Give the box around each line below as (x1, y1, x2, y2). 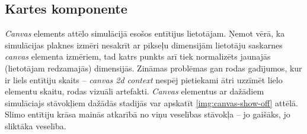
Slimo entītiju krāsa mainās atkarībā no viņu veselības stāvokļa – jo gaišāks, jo (5, 108, 290, 120)
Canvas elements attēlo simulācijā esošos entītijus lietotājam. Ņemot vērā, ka (5, 27, 285, 40)
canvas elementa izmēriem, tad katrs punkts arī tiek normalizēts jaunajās (5, 50, 271, 63)
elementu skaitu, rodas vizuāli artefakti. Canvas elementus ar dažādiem (5, 85, 264, 97)
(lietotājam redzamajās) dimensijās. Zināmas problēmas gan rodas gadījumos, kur (5, 61, 302, 74)
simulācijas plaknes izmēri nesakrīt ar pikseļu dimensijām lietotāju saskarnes (5, 38, 283, 51)
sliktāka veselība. (5, 119, 66, 132)
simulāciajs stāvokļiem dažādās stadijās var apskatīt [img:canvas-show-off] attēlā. (5, 96, 298, 109)
